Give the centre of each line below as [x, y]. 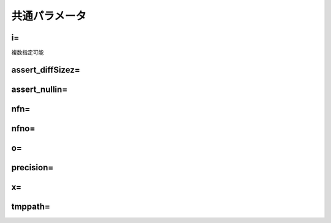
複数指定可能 [28, 53]
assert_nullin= [40, 89]
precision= [32, 168]
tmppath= [31, 206]
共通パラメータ [49, 16]
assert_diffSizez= [46, 70]
